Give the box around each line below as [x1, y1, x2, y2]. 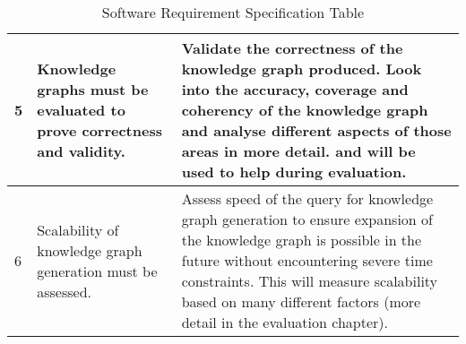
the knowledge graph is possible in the [181, 229, 422, 250]
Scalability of [37, 219, 119, 240]
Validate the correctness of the [181, 38, 403, 58]
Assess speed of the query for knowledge [181, 188, 434, 209]
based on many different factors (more [181, 291, 421, 312]
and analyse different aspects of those [181, 120, 452, 141]
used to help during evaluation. [181, 161, 407, 182]
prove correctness [37, 120, 162, 141]
